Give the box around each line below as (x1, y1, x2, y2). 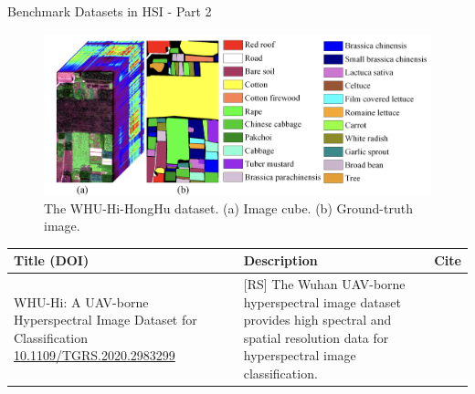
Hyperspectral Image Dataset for (14, 310, 197, 329)
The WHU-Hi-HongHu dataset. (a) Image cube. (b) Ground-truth (44, 198, 413, 217)
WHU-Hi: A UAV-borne (14, 292, 149, 311)
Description (243, 251, 318, 270)
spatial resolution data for (243, 327, 389, 347)
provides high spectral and (243, 310, 392, 329)
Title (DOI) (14, 251, 90, 270)
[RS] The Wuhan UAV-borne (243, 275, 406, 294)
